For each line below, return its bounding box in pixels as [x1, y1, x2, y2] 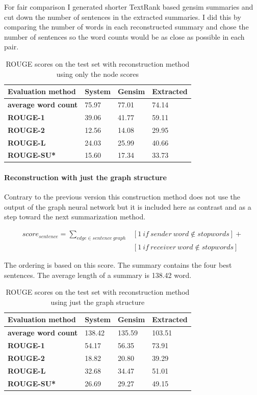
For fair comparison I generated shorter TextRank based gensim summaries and [4, 2, 253, 12]
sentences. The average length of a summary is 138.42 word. [4, 269, 192, 280]
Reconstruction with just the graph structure [4, 172, 167, 183]
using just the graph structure [50, 296, 145, 307]
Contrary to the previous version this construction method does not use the [4, 191, 241, 202]
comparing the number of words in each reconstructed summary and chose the [4, 21, 249, 32]
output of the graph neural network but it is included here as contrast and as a [4, 201, 251, 212]
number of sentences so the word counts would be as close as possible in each [4, 31, 245, 42]
